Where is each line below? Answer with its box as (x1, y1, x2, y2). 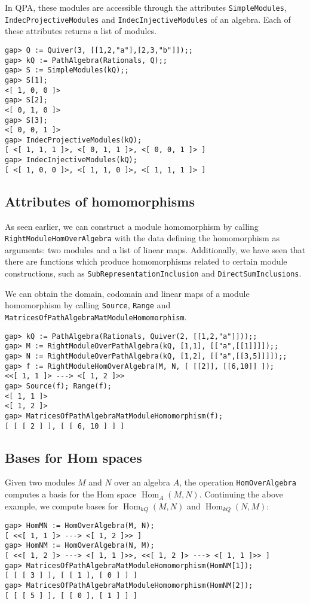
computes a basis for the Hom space (5, 488, 137, 500)
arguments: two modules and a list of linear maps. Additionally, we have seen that (5, 243, 306, 256)
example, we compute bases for (5, 499, 118, 512)
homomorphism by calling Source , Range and (5, 299, 171, 311)
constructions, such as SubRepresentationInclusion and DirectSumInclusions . (5, 267, 302, 280)
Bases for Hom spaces (5, 448, 142, 466)
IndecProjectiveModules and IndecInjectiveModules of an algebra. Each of (5, 13, 291, 25)
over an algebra (114, 476, 171, 488)
